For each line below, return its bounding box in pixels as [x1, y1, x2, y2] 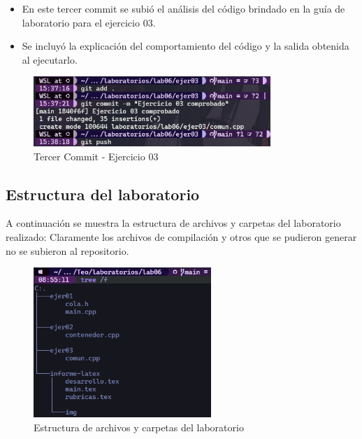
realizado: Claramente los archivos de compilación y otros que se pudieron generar [6, 230, 357, 244]
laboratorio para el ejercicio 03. [22, 15, 156, 29]
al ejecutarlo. [22, 52, 78, 67]
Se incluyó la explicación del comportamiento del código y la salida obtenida [22, 39, 349, 53]
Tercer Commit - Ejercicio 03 [34, 148, 159, 163]
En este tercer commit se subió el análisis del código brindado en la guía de [22, 1, 345, 15]
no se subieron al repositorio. [6, 243, 129, 258]
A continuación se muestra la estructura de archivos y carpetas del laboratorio [6, 216, 341, 230]
